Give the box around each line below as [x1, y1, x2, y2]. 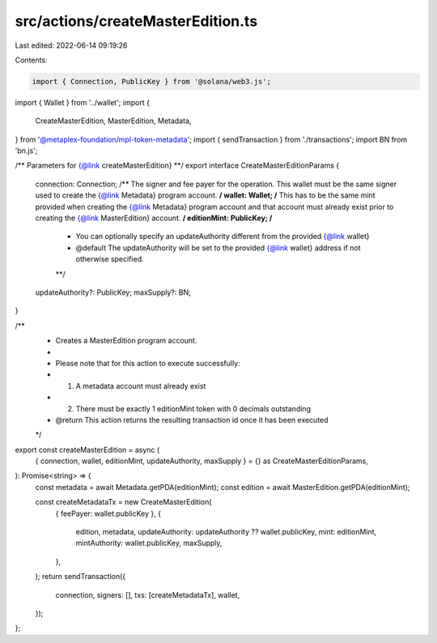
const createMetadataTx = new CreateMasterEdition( [35, 497, 212, 507]
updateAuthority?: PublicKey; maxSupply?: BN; [35, 287, 192, 297]
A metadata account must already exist [75, 381, 206, 390]
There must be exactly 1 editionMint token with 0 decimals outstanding [75, 403, 312, 413]
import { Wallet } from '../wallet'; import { [15, 97, 150, 107]
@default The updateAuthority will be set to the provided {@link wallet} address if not [75, 243, 361, 253]
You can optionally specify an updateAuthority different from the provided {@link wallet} [75, 232, 370, 241]
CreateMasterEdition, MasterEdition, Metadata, [35, 116, 192, 126]
